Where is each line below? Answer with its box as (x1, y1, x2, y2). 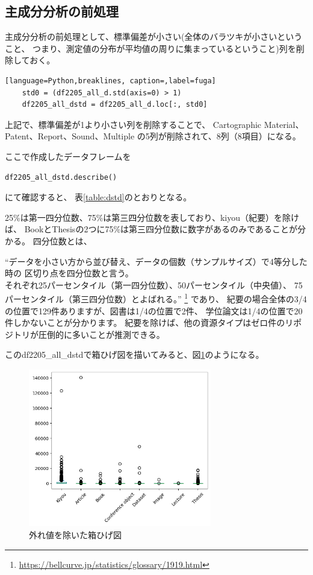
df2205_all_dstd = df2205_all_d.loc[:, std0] (22, 100, 208, 109)
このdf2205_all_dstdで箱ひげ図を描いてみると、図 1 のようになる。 (5, 348, 264, 361)
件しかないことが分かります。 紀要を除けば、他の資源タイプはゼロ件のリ (5, 316, 294, 329)
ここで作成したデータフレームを (5, 150, 131, 162)
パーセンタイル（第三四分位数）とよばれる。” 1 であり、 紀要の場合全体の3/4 (5, 291, 307, 305)
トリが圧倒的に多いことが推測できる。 (13, 328, 165, 340)
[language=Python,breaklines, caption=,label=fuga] (5, 76, 216, 85)
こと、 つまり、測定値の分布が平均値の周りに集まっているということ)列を (5, 42, 296, 54)
